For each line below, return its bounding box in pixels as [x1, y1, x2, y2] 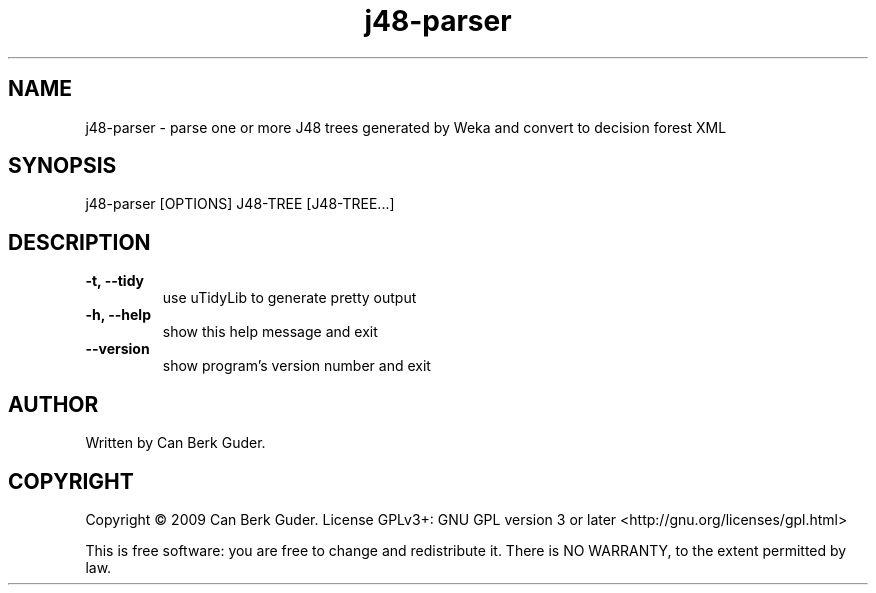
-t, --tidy [85, 272, 145, 290]
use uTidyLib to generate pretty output [162, 289, 417, 307]
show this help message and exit [162, 323, 378, 341]
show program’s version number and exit [162, 357, 431, 375]
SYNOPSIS [8, 153, 117, 179]
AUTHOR [8, 391, 99, 417]
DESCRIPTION [8, 229, 151, 255]
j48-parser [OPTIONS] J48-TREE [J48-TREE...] [85, 195, 395, 213]
